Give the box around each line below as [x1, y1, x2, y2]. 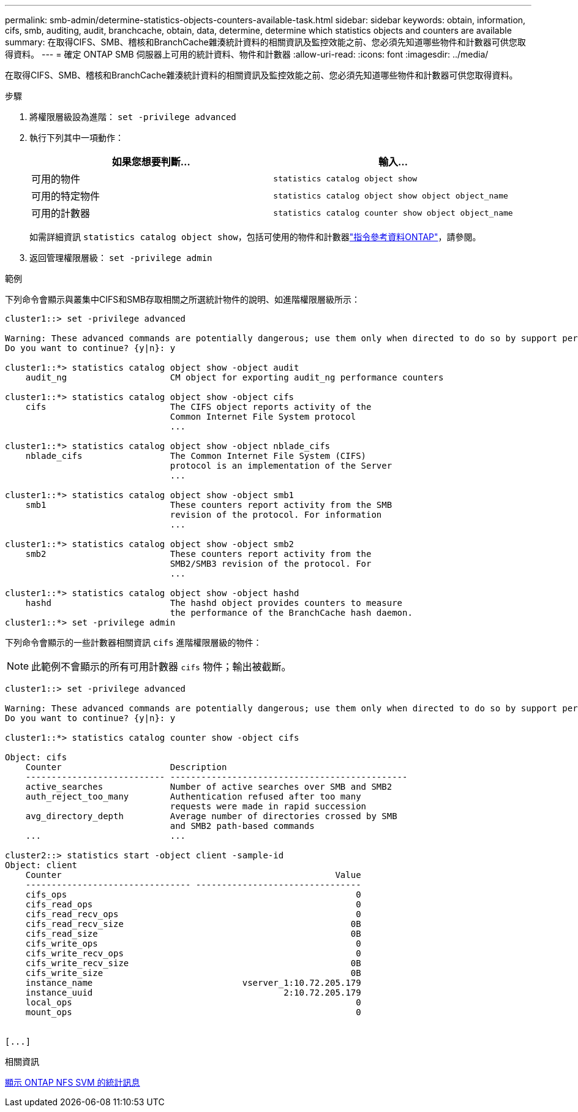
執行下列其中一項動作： [29, 132, 124, 143]
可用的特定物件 [31, 190, 100, 202]
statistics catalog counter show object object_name [273, 208, 513, 217]
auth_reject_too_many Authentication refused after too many [25, 792, 361, 801]
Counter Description [25, 762, 227, 772]
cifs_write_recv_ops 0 [25, 948, 361, 958]
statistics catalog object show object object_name [273, 191, 508, 200]
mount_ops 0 [25, 1007, 361, 1017]
